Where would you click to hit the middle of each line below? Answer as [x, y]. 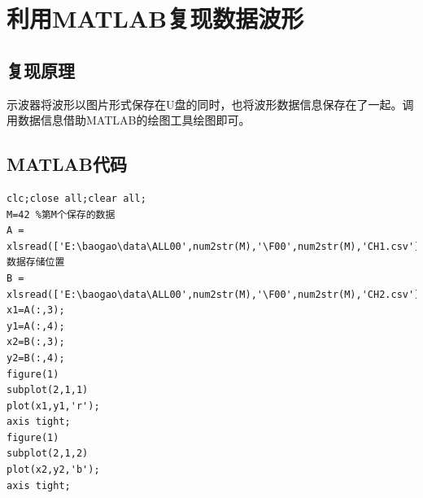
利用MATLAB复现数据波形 [155, 18]
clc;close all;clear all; [76, 198]
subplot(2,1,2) [48, 454]
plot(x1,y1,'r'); [53, 406]
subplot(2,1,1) [48, 390]
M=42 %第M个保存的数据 [61, 214]
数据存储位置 [36, 262]
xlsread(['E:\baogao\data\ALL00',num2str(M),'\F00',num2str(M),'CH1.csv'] [214, 246]
